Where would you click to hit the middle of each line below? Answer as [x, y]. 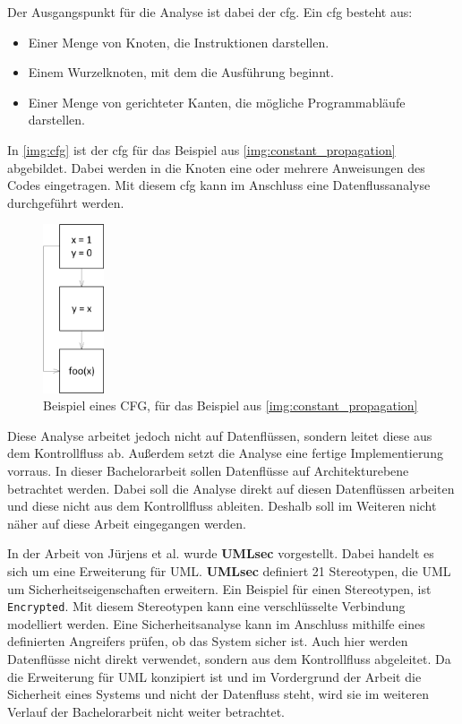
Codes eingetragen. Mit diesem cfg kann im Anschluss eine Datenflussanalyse [219, 185]
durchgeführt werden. [66, 202]
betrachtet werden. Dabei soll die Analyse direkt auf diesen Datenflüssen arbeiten [231, 488]
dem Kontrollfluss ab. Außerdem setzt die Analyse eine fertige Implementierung [225, 453]
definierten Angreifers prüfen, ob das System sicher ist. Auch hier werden [208, 641]
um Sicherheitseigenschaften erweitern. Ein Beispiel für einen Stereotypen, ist [219, 588]
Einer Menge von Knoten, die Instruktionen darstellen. [179, 42]
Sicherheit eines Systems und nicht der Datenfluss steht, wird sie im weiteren [218, 694]
